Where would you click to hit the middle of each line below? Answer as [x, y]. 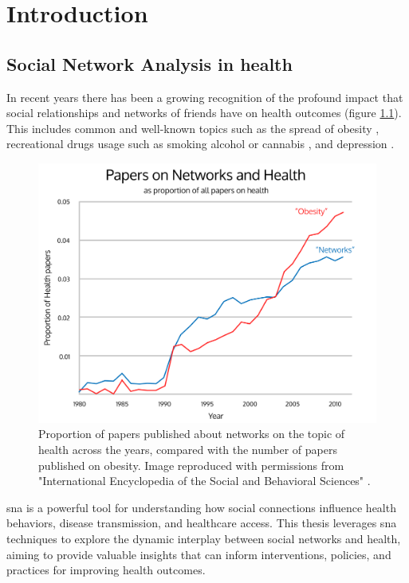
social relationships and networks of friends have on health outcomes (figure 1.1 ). [204, 113]
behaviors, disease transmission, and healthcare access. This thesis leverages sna [202, 523]
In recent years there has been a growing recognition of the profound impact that [205, 97]
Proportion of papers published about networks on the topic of [192, 434]
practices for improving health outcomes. [106, 570]
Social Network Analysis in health [149, 63]
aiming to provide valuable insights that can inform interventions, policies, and [199, 554]
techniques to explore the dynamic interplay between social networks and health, [204, 538]
